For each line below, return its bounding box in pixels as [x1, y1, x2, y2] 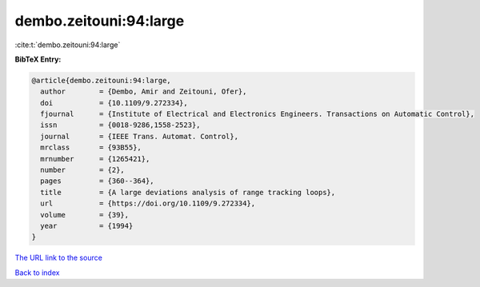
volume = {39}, [40, 210, 130, 219]
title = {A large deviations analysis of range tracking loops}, [40, 188, 336, 197]
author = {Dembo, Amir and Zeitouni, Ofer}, [40, 87, 247, 96]
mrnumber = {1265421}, [40, 154, 150, 163]
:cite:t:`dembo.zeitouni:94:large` [14, 40, 121, 50]
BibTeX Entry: [14, 54, 62, 64]
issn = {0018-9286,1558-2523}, [40, 121, 201, 130]
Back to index [14, 268, 60, 277]
